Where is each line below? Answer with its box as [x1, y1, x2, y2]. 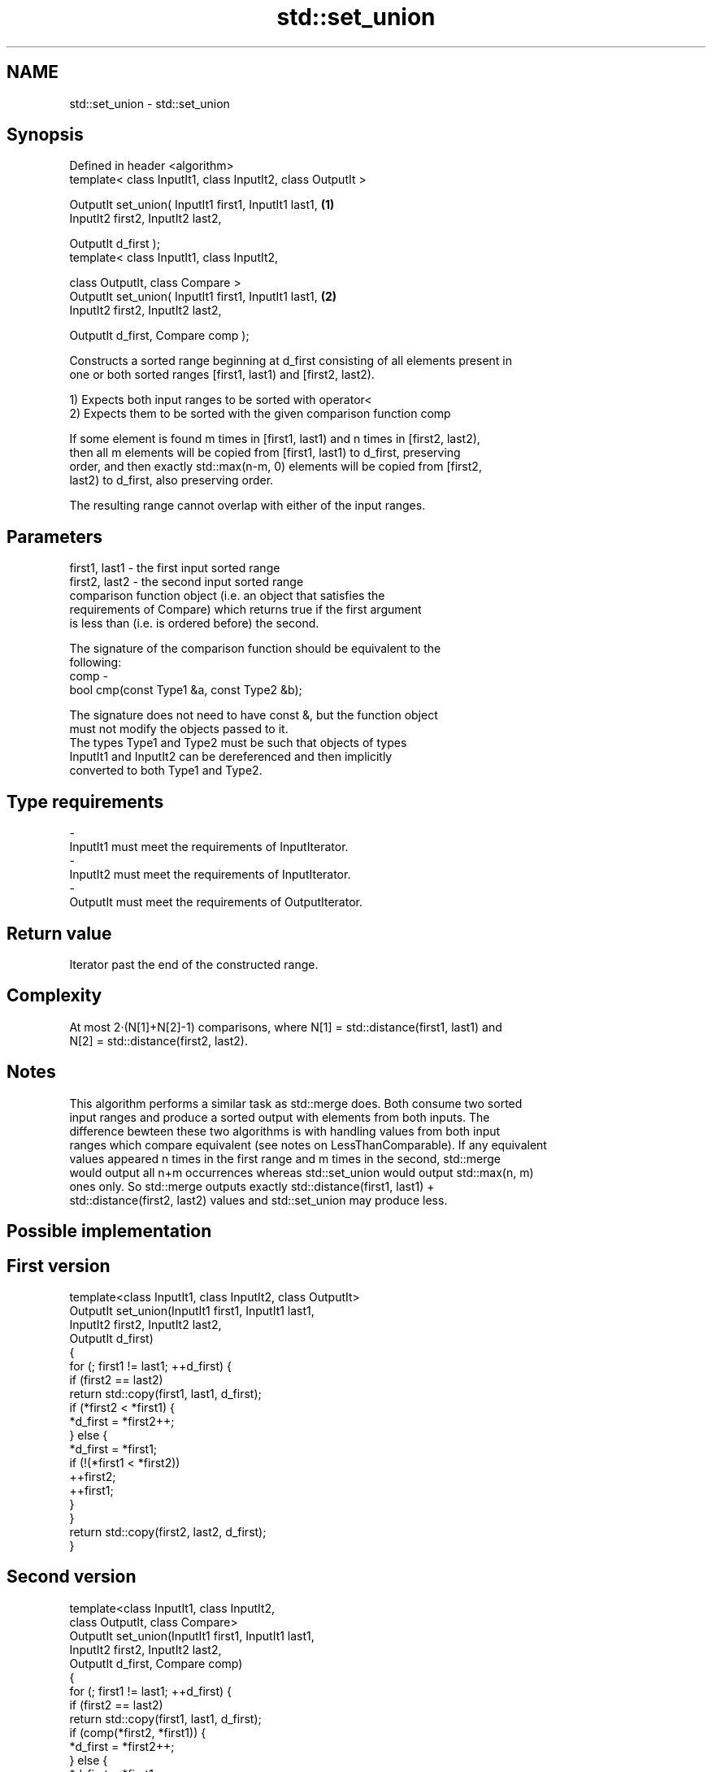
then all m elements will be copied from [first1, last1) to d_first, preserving [69, 445, 461, 460]
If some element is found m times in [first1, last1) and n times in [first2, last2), [69, 432, 480, 446]
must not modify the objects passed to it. [69, 722, 289, 736]
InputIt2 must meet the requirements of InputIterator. [69, 867, 351, 882]
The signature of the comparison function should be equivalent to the [69, 641, 441, 656]
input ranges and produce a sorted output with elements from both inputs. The [69, 1110, 490, 1124]
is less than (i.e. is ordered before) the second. [69, 616, 319, 631]
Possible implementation [7, 1221, 212, 1242]
